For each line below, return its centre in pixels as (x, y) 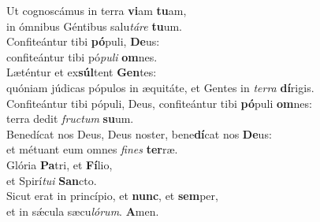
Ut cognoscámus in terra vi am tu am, (97, 10)
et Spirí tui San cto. (52, 180)
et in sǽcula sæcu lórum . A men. (83, 211)
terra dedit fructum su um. (70, 118)
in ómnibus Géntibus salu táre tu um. (94, 26)
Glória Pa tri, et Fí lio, (60, 164)
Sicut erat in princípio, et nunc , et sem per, (112, 196)
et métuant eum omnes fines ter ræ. (92, 149)
